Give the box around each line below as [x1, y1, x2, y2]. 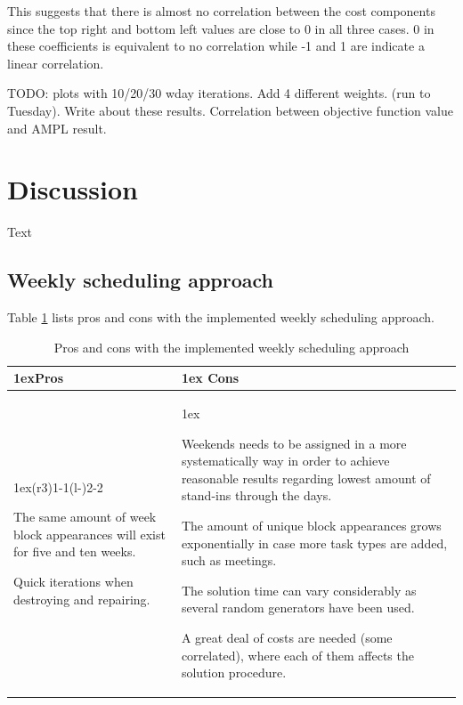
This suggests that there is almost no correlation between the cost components [7, 2, 435, 20]
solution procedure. [181, 663, 287, 682]
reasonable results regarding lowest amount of [181, 468, 431, 487]
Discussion [7, 171, 138, 207]
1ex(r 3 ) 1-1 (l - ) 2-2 [13, 477, 103, 496]
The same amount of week [13, 507, 157, 526]
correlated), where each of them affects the [181, 645, 414, 664]
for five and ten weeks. [13, 542, 136, 561]
